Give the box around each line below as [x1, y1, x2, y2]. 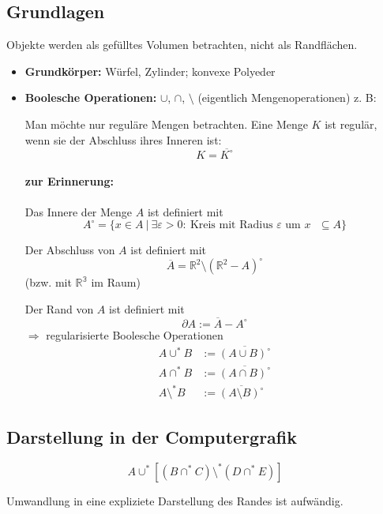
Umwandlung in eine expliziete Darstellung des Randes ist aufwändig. [6, 492, 344, 508]
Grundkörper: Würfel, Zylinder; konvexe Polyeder [24, 62, 276, 79]
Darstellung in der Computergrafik [6, 424, 298, 448]
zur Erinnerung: [24, 173, 114, 189]
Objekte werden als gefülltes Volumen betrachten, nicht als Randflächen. [6, 36, 358, 53]
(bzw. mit [24, 274, 72, 291]
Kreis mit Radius [190, 219, 273, 231]
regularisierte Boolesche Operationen [46, 326, 223, 343]
